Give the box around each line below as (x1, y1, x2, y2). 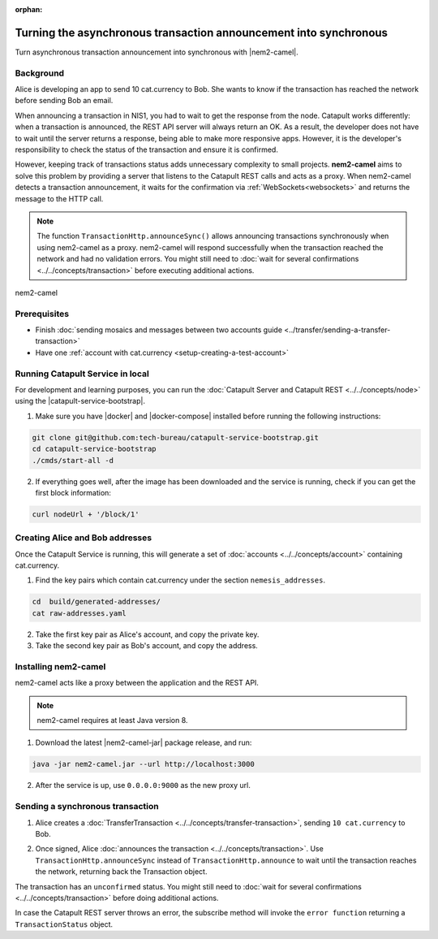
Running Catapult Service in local (15, 368, 149, 379)
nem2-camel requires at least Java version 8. (36, 716, 188, 725)
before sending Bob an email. (15, 96, 114, 106)
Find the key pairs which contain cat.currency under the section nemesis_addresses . (35, 575, 326, 585)
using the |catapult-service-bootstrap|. (15, 396, 146, 406)
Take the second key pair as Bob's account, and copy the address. (35, 641, 259, 651)
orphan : (15, 5, 43, 14)
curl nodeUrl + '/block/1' (32, 509, 140, 519)
